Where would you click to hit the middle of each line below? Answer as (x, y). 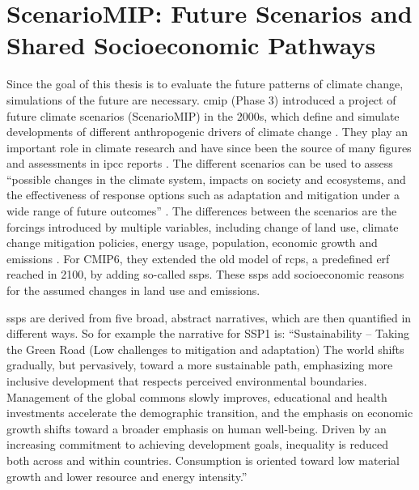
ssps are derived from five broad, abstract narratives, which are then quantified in (209, 317)
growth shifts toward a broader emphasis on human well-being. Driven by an (197, 428)
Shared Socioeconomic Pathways (191, 45)
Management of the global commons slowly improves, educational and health (197, 396)
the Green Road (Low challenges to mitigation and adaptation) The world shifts (205, 349)
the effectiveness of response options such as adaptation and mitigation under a (203, 195)
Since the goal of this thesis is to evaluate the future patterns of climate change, (205, 84)
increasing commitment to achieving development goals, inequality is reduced (198, 444)
